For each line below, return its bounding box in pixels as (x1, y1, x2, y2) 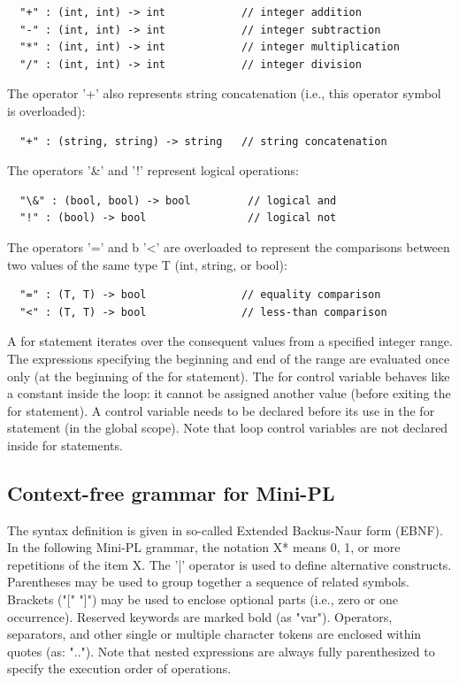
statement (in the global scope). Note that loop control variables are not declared (7, 418, 448, 437)
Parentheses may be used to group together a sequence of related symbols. (7, 572, 409, 591)
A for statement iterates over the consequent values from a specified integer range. (7, 332, 453, 350)
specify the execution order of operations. (7, 659, 232, 678)
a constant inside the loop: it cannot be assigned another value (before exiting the (7, 384, 451, 403)
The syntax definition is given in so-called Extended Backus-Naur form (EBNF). (7, 520, 443, 539)
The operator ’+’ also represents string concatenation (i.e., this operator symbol (7, 84, 441, 103)
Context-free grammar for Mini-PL (7, 479, 335, 506)
